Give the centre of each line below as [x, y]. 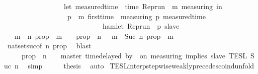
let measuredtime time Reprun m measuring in [143, 6]
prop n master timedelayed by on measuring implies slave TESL [134, 55]
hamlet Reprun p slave [141, 26]
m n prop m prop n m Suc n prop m [94, 35]
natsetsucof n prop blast [49, 46]
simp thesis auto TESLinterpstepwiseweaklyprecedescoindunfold [141, 65]
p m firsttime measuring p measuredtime [136, 16]
